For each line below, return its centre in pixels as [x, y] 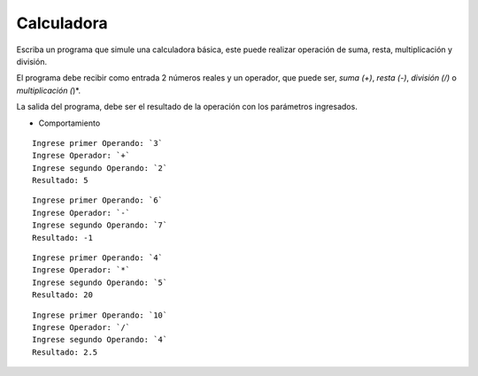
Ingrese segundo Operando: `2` [100, 168]
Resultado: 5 [60, 180]
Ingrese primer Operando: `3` [98, 143]
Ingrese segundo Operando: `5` [100, 282]
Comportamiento [69, 123]
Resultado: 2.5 [65, 352]
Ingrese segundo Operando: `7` [100, 225]
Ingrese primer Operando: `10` [100, 315]
